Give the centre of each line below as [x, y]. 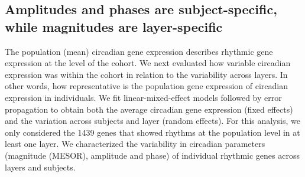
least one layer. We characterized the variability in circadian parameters [135, 144]
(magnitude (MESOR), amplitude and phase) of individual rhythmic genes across [152, 155]
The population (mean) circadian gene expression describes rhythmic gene [139, 51]
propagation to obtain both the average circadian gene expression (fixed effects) [149, 109]
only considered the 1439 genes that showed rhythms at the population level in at [152, 132]
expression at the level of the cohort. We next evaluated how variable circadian [148, 63]
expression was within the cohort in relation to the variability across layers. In [146, 74]
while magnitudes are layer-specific [114, 26]
